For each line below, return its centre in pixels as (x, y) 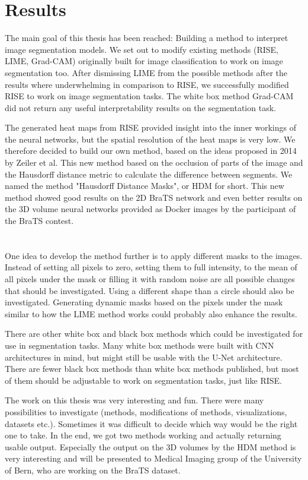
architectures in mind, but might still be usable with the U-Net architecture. (144, 357)
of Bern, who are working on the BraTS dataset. (93, 470)
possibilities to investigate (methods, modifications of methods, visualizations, (146, 411)
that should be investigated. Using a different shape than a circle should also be (150, 290)
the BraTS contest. (39, 221)
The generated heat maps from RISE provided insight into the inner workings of (150, 127)
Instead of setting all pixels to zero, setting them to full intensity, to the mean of (151, 267)
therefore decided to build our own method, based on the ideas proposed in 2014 (151, 151)
